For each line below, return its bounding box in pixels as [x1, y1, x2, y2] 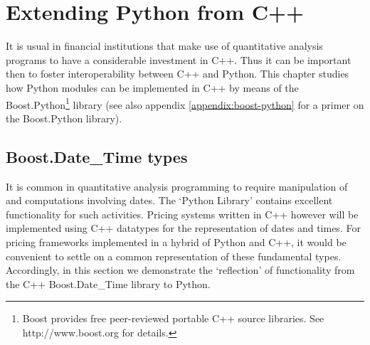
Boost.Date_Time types [6, 145, 188, 167]
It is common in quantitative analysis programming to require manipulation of [6, 179, 348, 193]
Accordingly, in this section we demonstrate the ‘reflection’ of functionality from [6, 262, 355, 277]
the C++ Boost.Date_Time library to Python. [6, 276, 211, 291]
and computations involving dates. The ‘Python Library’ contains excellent [6, 193, 333, 208]
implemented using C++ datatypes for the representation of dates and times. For [6, 221, 361, 235]
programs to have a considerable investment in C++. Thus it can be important [6, 52, 351, 67]
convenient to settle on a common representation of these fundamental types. [6, 248, 342, 263]
